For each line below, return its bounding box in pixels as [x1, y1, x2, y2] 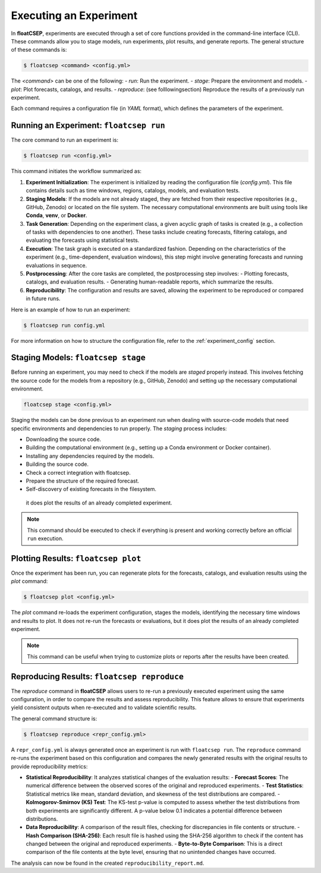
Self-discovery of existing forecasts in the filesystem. [26, 486, 157, 493]
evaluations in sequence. [26, 261, 87, 269]
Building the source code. [26, 461, 89, 468]
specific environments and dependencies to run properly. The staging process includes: [11, 425, 227, 432]
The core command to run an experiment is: [11, 137, 119, 144]
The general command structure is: [11, 715, 97, 722]
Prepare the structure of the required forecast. [26, 477, 140, 484]
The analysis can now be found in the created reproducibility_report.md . [11, 859, 204, 866]
